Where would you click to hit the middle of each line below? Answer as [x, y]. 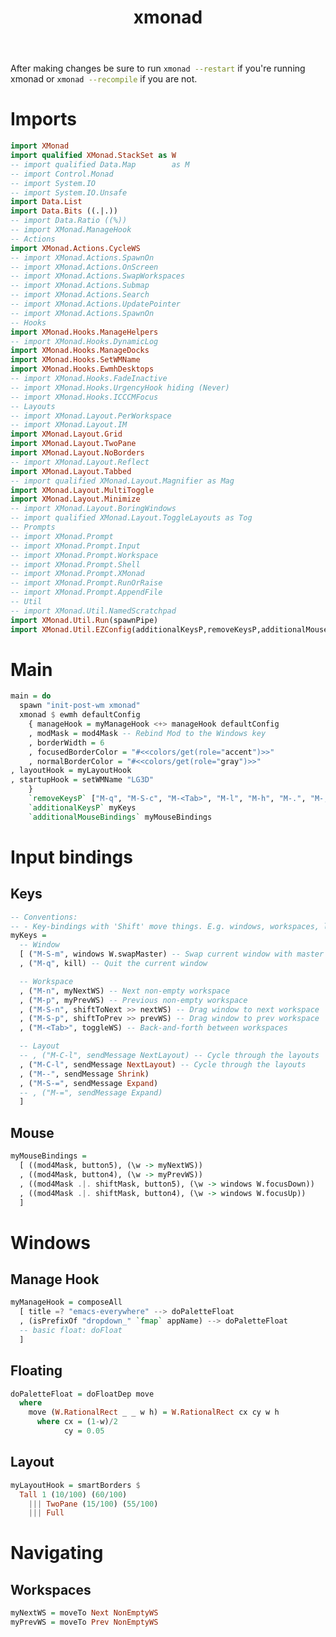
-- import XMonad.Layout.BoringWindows [93, 509]
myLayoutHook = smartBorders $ [75, 1485]
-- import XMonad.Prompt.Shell [75, 564]
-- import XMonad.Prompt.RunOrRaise [86, 583]
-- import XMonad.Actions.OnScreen [84, 267]
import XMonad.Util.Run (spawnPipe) [84, 620]
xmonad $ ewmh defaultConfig [80, 715]
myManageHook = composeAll [66, 1302]
